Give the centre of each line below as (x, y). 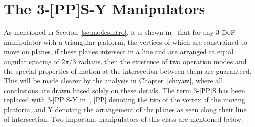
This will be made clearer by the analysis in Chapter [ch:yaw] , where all (114, 80)
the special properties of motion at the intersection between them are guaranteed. (128, 71)
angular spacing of (32, 61)
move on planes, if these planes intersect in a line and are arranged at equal (119, 51)
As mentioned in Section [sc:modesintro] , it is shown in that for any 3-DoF (120, 32)
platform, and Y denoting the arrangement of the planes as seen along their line (125, 109)
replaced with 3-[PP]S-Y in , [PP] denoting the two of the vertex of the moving (125, 100)
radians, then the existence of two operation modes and (162, 61)
